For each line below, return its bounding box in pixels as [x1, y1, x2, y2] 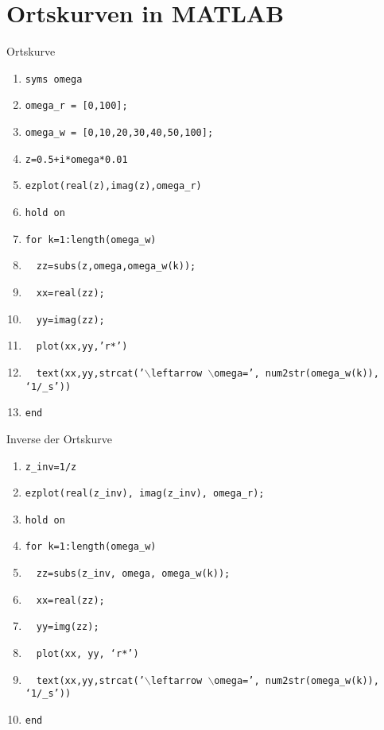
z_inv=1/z [25, 461, 77, 473]
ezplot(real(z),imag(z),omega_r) [25, 180, 202, 192]
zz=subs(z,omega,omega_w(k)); [36, 261, 196, 272]
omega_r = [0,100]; [25, 100, 128, 112]
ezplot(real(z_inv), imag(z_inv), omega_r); [25, 488, 265, 500]
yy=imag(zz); [36, 314, 105, 326]
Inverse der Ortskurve [6, 430, 112, 446]
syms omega [25, 73, 83, 85]
